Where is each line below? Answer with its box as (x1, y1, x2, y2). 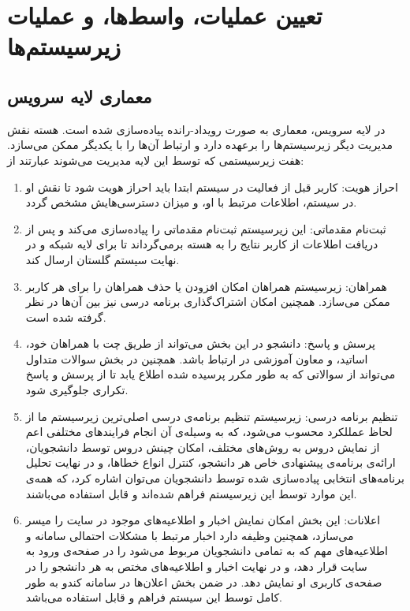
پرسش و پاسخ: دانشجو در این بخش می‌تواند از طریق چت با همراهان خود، (25, 335, 375, 352)
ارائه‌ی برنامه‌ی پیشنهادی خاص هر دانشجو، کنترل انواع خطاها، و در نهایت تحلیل (25, 454, 396, 471)
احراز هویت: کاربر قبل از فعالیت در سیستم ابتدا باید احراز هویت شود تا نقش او (25, 178, 398, 195)
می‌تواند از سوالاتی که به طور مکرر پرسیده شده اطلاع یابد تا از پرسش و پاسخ (25, 366, 396, 382)
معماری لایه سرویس (7, 84, 152, 108)
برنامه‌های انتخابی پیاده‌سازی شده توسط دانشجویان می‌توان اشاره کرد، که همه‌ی (25, 470, 404, 486)
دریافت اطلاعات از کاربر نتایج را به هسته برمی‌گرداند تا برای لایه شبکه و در (25, 236, 378, 252)
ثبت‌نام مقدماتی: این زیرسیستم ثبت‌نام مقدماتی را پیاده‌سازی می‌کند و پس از (25, 220, 386, 237)
